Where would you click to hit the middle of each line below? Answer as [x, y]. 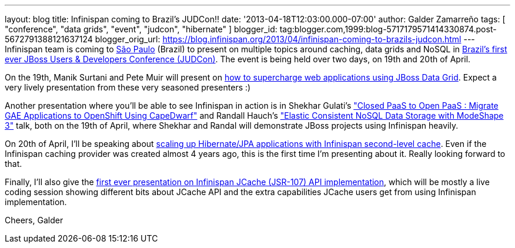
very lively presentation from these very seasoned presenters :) [128, 87]
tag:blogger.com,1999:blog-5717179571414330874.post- [388, 29]
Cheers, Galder [34, 220]
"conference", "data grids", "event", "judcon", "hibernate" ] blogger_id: [141, 29]
